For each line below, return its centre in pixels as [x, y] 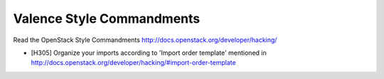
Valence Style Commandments [107, 19]
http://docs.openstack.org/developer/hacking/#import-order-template [133, 63]
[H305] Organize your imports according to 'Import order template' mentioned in [149, 53]
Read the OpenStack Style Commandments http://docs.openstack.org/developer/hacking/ [145, 40]
